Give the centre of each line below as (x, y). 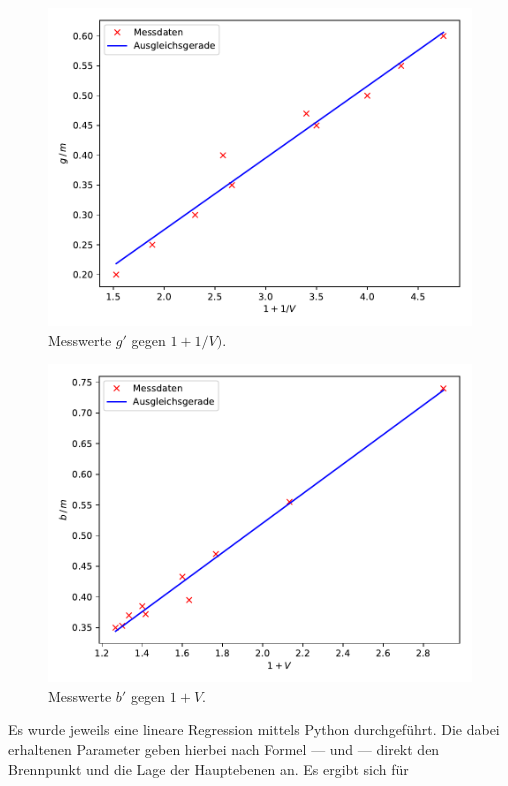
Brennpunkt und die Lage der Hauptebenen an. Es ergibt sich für (208, 768)
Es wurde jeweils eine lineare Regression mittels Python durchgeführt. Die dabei (254, 729)
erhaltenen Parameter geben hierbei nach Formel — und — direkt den (224, 748)
